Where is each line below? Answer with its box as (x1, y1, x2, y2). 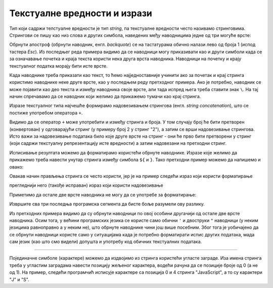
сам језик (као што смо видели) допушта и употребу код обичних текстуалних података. (9, 238, 202, 245)
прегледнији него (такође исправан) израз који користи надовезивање (9, 182, 164, 188)
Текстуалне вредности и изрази (9, 8, 153, 19)
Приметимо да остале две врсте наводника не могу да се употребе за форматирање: (9, 191, 197, 197)
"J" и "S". (9, 276, 30, 282)
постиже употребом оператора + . (9, 109, 83, 116)
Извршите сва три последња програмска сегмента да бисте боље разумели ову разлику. (9, 201, 205, 207)
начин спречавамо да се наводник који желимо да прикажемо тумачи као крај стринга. (9, 94, 201, 100)
